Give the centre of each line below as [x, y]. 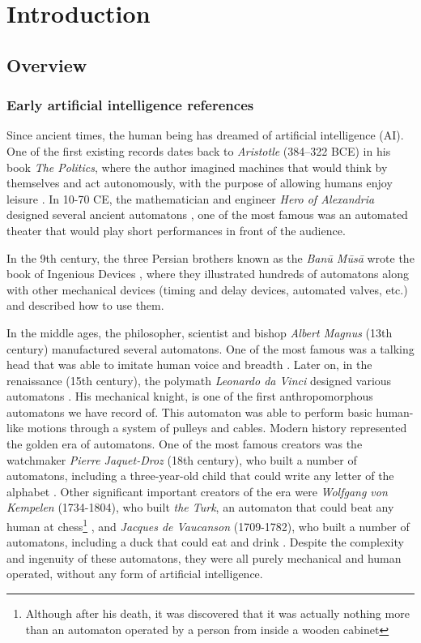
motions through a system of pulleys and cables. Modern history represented [217, 428]
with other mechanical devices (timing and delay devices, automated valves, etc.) [207, 289]
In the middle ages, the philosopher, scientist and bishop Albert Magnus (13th [200, 332]
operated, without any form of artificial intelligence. [135, 574]
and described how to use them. [85, 305]
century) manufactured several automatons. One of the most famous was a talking [210, 348]
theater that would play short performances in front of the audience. [176, 230]
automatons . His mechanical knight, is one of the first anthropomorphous [190, 396]
